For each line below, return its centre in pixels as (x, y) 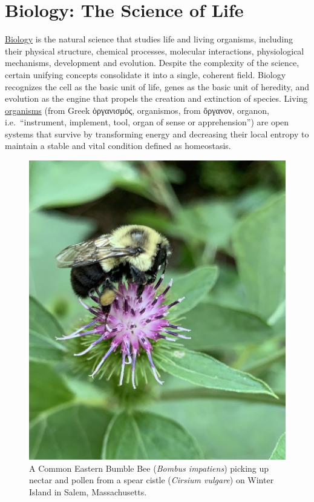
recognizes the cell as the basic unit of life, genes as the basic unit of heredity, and (157, 86)
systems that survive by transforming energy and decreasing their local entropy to (157, 134)
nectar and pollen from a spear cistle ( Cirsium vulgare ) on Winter (152, 480)
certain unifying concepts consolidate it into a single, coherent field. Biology (146, 74)
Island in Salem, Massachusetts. (88, 491)
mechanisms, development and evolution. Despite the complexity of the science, (152, 63)
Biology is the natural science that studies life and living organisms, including (149, 39)
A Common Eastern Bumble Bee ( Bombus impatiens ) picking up (149, 468)
